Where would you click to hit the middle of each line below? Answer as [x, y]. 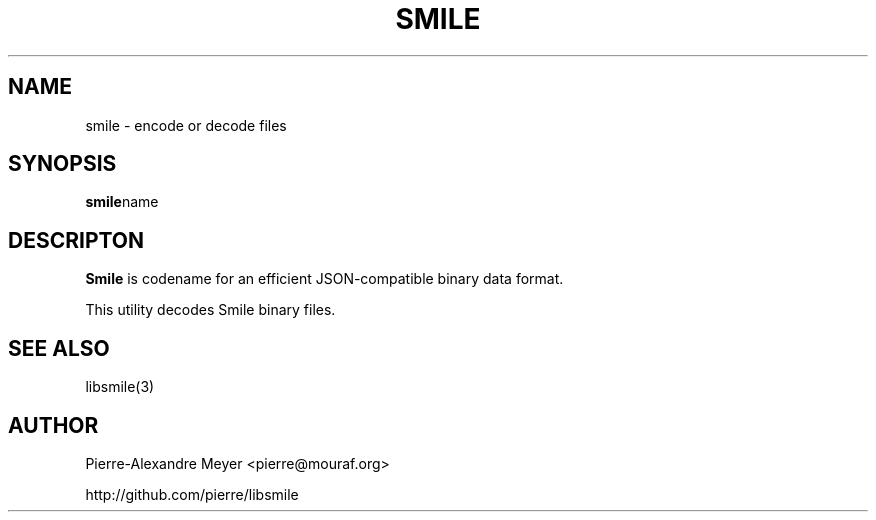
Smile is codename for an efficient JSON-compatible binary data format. [324, 279]
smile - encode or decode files [186, 125]
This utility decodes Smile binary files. [210, 310]
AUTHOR [53, 425]
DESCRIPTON [76, 240]
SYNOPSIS [62, 164]
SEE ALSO [59, 348]
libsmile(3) [120, 387]
